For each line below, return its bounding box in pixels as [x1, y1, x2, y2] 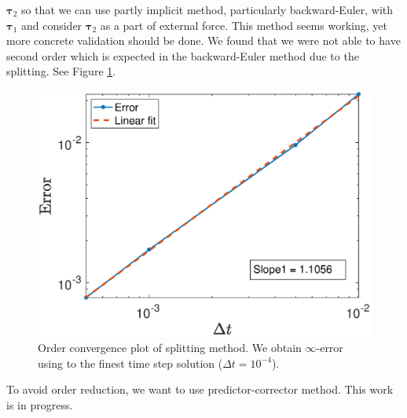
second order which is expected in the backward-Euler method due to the [6, 47, 359, 64]
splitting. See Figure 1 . [6, 63, 116, 79]
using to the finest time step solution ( [38, 354, 223, 371]
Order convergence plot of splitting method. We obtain [38, 339, 302, 355]
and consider [20, 16, 82, 33]
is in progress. [6, 396, 73, 412]
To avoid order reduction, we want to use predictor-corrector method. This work [6, 381, 394, 398]
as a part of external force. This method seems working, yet [100, 16, 387, 33]
